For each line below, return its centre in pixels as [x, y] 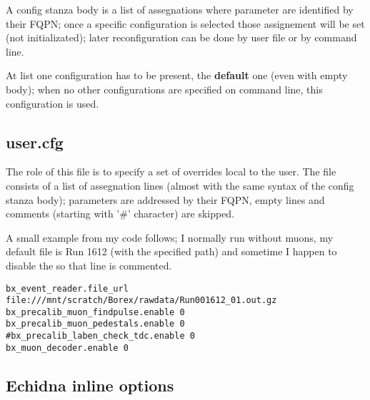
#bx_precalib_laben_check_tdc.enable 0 [100, 336]
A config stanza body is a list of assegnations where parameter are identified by [180, 9]
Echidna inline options [90, 385]
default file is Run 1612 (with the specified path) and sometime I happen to [171, 251]
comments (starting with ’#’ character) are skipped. [120, 214]
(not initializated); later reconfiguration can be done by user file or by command [181, 37]
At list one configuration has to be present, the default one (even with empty [177, 75]
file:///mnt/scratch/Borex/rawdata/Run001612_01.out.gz [141, 301]
